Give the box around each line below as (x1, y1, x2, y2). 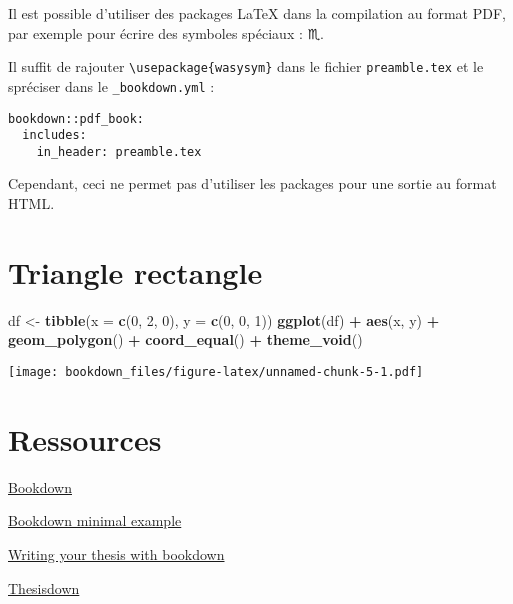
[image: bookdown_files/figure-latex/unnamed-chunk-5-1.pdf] (8, 364, 424, 379)
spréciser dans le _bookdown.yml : (8, 75, 215, 96)
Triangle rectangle (8, 251, 263, 292)
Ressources (8, 418, 162, 459)
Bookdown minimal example (8, 510, 182, 531)
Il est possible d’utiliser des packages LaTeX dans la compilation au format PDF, (8, 3, 506, 23)
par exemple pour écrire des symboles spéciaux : (8, 22, 303, 43)
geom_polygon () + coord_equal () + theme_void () (8, 329, 363, 350)
